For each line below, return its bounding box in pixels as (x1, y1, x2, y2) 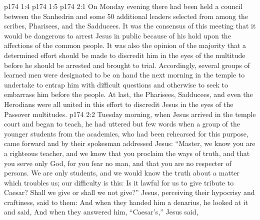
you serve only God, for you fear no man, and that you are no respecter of (4, 157, 231, 168)
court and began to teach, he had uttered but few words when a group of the (4, 118, 240, 129)
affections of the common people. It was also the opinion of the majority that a (4, 40, 246, 50)
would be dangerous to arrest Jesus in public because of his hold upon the (4, 30, 231, 40)
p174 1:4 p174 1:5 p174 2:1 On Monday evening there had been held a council (4, 1, 242, 11)
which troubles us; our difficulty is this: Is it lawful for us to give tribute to (4, 177, 234, 187)
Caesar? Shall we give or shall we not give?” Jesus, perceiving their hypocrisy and (4, 187, 255, 197)
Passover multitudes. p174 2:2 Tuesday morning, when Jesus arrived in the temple (4, 108, 256, 119)
